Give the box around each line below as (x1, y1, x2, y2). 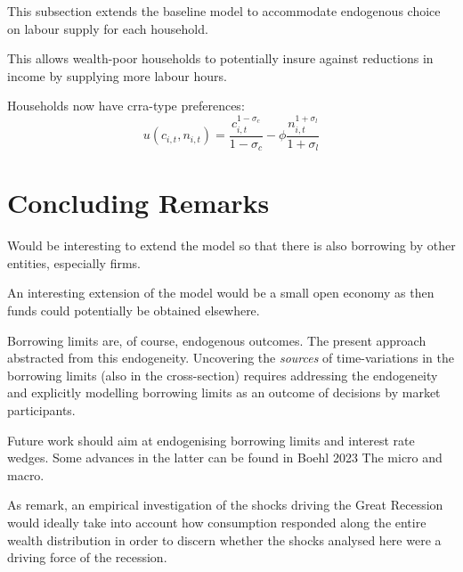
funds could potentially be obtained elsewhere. (7, 301, 260, 319)
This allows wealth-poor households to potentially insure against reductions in (7, 49, 434, 68)
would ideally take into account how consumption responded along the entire (7, 512, 426, 531)
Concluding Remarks (7, 184, 270, 221)
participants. (7, 400, 76, 419)
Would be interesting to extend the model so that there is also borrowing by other (7, 236, 456, 255)
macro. (7, 465, 45, 484)
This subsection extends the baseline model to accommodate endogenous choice (7, 2, 441, 20)
